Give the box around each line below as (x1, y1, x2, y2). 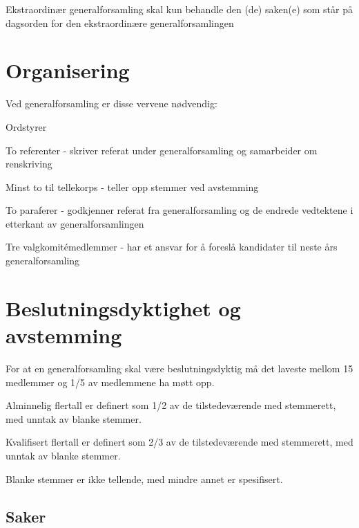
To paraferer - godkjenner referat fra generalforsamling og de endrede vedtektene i (6, 203, 353, 217)
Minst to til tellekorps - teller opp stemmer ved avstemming (6, 179, 259, 194)
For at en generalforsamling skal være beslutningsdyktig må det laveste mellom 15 (6, 361, 353, 375)
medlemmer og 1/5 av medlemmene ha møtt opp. (6, 374, 215, 389)
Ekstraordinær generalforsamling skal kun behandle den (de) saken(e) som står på (6, 2, 353, 16)
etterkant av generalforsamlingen (6, 216, 144, 230)
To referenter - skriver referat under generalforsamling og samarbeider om (6, 143, 318, 157)
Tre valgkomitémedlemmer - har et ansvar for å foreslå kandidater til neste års (6, 239, 338, 254)
